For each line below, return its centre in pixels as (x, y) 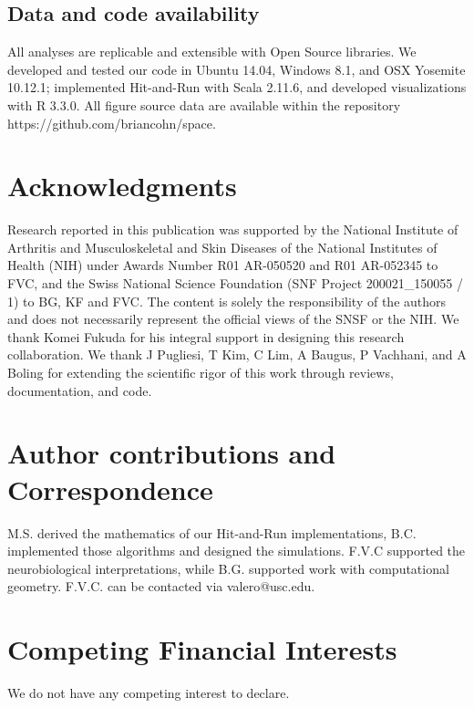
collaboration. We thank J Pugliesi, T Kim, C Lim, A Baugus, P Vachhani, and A (237, 354)
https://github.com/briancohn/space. (112, 123)
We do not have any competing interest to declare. (149, 693)
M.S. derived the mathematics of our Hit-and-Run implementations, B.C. (212, 532)
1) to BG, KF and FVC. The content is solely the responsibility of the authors (227, 301)
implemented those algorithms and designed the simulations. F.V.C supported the (237, 551)
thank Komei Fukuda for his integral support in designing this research (206, 336)
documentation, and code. (80, 390)
